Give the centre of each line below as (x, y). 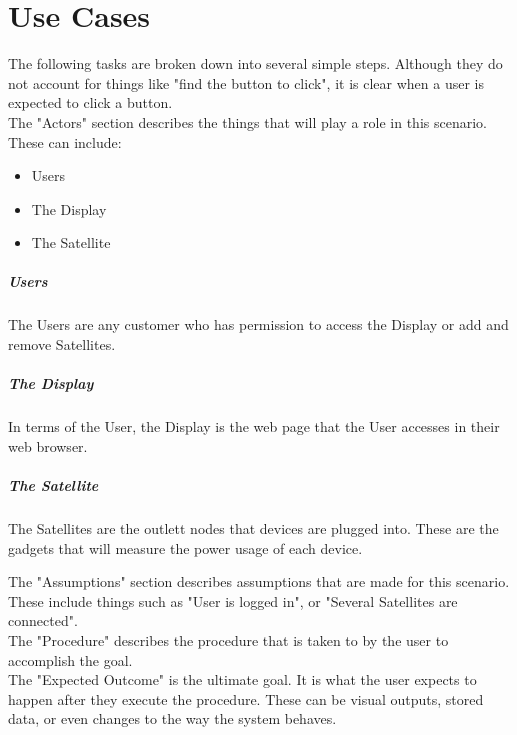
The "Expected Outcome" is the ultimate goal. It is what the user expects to (242, 679)
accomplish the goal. (70, 659)
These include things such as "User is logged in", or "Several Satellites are (233, 600)
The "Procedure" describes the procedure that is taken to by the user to (228, 639)
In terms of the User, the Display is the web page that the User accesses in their (254, 426)
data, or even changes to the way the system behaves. (172, 718)
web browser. (48, 445)
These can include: (65, 141)
